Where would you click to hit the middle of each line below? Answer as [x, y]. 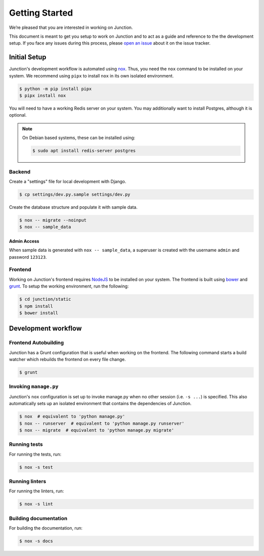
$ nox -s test [36, 467]
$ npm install [36, 306]
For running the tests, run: [35, 454]
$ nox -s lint [36, 504]
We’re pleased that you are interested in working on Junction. [71, 27]
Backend [20, 171]
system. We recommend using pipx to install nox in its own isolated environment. [91, 75]
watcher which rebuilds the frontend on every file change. [67, 360]
